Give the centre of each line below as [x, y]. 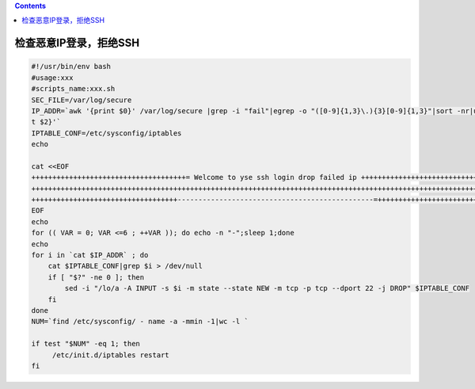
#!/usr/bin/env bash [71, 67]
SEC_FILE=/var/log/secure [82, 100]
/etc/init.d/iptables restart [110, 355]
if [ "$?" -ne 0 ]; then [96, 277]
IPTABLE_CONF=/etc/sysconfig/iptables [106, 133]
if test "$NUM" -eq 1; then [85, 344]
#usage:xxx [52, 78]
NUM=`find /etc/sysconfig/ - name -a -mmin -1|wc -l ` [140, 322]
